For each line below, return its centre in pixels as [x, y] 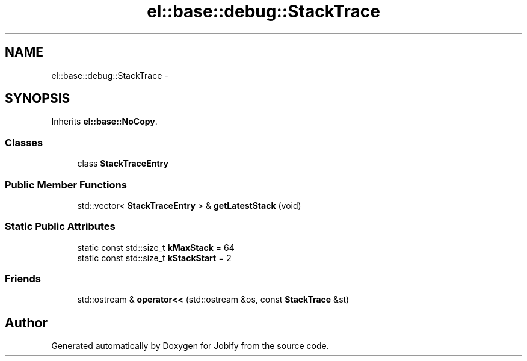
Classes [24, 142]
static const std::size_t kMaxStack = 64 [156, 247]
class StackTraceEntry [123, 164]
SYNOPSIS [38, 99]
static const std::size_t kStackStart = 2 [154, 258]
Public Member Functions [66, 184]
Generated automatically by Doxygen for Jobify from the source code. [190, 346]
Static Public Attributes [60, 227]
